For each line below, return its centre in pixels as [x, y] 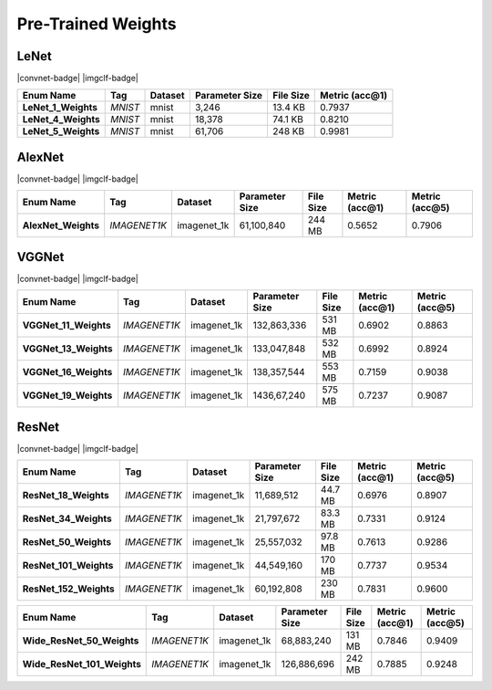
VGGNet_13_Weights [67, 349]
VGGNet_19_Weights [67, 395]
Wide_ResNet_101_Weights [82, 664]
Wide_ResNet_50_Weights [81, 641]
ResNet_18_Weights [66, 496]
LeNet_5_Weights [61, 131]
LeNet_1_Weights [60, 108]
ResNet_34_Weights [67, 518]
